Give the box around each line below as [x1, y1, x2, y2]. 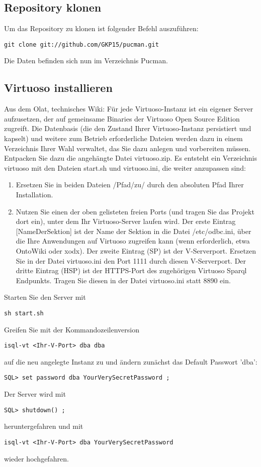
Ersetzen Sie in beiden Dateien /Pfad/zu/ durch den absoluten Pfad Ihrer [16, 179, 244, 190]
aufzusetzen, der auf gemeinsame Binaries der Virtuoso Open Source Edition [4, 113, 240, 124]
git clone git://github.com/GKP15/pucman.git [4, 41, 159, 48]
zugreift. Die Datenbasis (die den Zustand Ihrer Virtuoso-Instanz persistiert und [4, 123, 251, 134]
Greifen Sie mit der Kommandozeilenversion [4, 324, 140, 334]
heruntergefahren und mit [4, 421, 83, 431]
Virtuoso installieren [4, 80, 113, 95]
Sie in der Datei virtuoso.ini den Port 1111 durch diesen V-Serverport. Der [16, 255, 246, 266]
